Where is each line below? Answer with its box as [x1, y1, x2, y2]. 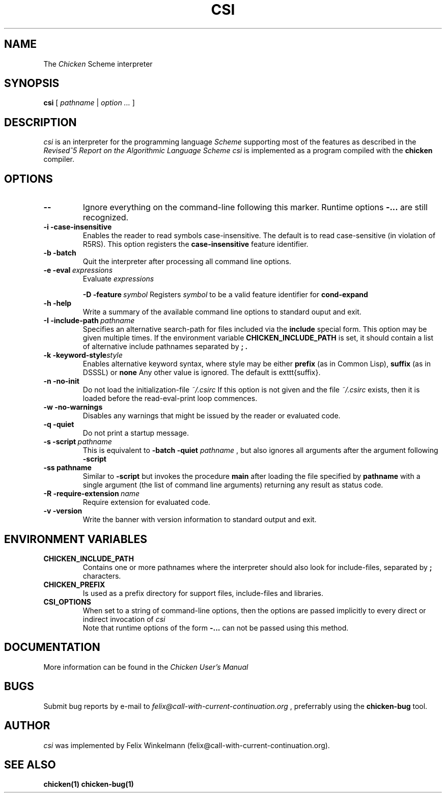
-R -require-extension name [43, 489, 140, 498]
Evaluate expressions [82, 274, 154, 283]
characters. [82, 571, 121, 580]
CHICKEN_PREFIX [43, 580, 105, 589]
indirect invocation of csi [82, 614, 165, 623]
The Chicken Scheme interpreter [43, 59, 153, 68]
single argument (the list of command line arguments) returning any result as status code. [82, 480, 383, 490]
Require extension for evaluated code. [82, 498, 210, 507]
